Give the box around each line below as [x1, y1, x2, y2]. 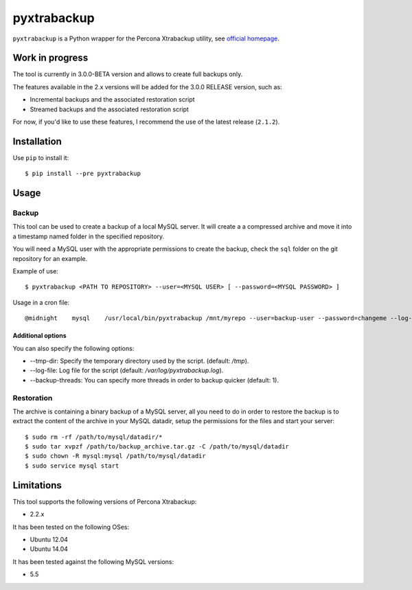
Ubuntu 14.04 [30, 545, 69, 553]
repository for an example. [12, 254, 88, 262]
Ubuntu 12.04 [30, 535, 69, 543]
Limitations [12, 479, 62, 491]
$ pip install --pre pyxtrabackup [25, 170, 141, 178]
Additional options [12, 332, 67, 340]
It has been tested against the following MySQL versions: [12, 557, 174, 566]
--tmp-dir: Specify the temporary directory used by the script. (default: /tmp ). [30, 356, 249, 365]
